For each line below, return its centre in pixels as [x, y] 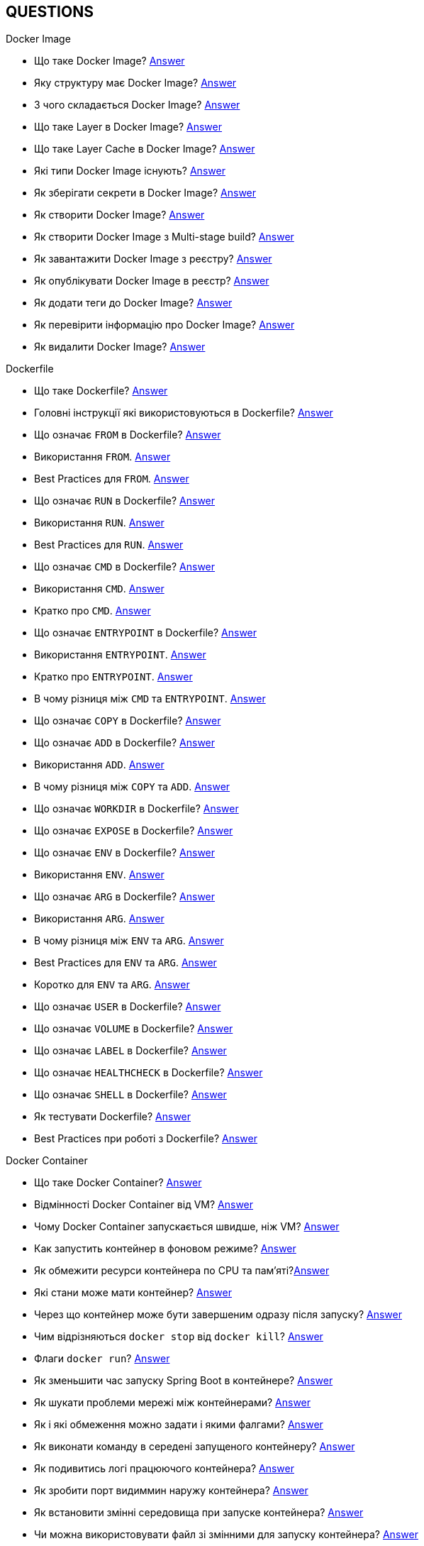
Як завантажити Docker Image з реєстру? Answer [153, 259]
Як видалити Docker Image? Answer [120, 347]
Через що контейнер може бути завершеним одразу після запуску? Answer [218, 1315]
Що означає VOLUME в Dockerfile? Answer [134, 1029]
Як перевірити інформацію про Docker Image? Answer [164, 325]
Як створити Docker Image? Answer [119, 215]
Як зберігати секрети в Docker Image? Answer [145, 193]
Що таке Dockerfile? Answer [101, 391]
